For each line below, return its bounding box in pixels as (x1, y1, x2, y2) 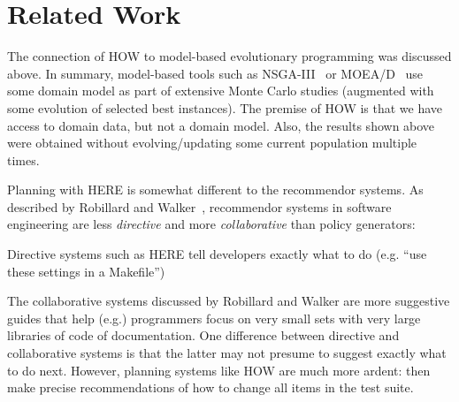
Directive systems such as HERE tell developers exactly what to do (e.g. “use (7, 245, 427, 263)
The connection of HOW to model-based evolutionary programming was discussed (7, 47, 452, 65)
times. (7, 150, 40, 169)
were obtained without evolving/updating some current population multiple (7, 133, 417, 152)
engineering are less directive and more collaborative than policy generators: (7, 215, 416, 233)
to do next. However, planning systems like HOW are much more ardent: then (7, 360, 431, 379)
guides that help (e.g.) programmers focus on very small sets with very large (7, 308, 421, 327)
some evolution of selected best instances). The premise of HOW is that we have (7, 98, 443, 117)
